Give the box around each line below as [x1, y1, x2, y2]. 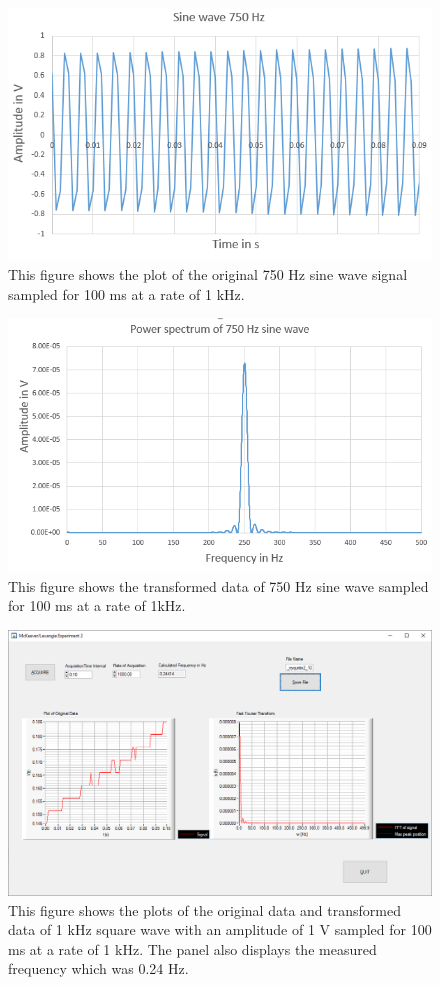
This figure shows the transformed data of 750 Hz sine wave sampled [8, 575, 429, 596]
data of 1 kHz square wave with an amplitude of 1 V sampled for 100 [8, 919, 432, 940]
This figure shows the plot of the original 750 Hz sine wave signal [8, 264, 408, 285]
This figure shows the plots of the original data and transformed [8, 899, 401, 920]
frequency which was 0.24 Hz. [8, 958, 189, 979]
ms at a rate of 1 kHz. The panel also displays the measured [8, 938, 377, 959]
